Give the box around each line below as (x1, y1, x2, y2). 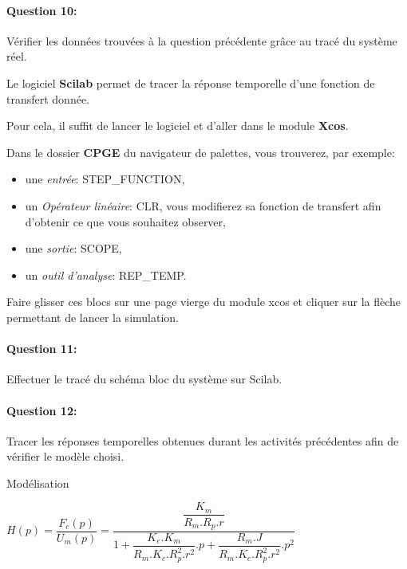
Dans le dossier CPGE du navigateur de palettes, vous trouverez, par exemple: (6, 143, 395, 160)
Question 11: (6, 340, 77, 357)
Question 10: (6, 2, 77, 18)
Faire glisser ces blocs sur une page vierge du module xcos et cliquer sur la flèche (6, 293, 401, 310)
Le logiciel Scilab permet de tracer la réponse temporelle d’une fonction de (6, 74, 375, 91)
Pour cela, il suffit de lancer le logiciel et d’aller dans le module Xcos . (6, 117, 349, 134)
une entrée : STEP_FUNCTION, (25, 171, 185, 187)
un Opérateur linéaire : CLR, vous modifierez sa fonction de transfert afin (25, 197, 381, 214)
